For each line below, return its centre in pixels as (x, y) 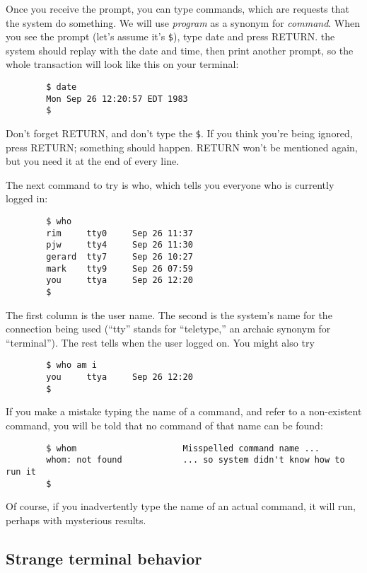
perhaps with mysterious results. (76, 520)
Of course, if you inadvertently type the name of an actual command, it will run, (181, 506)
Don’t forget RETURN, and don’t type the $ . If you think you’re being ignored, (179, 133)
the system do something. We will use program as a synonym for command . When (183, 22)
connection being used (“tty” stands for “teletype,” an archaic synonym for (168, 329)
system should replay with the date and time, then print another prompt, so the (180, 50)
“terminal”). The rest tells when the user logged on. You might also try (160, 342)
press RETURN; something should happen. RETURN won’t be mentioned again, (182, 147)
